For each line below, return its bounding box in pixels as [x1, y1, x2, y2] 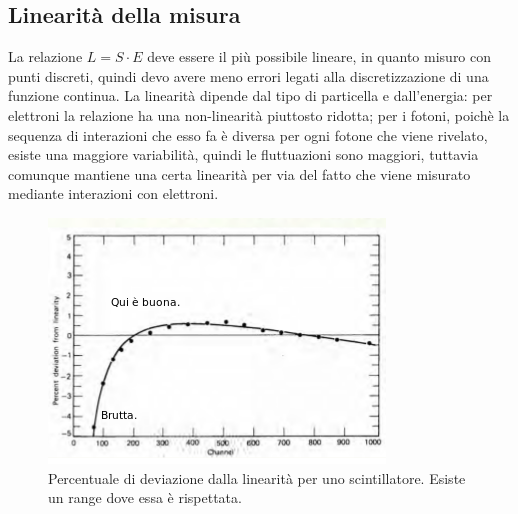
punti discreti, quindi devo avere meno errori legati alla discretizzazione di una [8, 65, 489, 86]
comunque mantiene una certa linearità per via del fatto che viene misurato [8, 163, 471, 184]
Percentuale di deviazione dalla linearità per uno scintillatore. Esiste [48, 467, 466, 488]
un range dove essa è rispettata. [48, 487, 242, 508]
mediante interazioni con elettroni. [8, 183, 219, 204]
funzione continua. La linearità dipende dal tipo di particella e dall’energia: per [8, 85, 493, 106]
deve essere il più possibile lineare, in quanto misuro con [147, 46, 492, 67]
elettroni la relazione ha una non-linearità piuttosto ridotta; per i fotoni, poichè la [8, 104, 510, 125]
